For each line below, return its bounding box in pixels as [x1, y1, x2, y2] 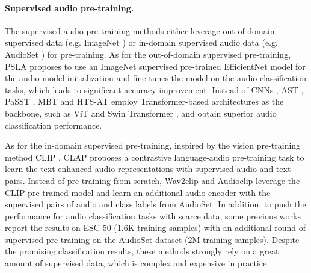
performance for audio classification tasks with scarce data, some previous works [5, 209, 301, 222]
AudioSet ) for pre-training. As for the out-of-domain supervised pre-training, [5, 48, 291, 60]
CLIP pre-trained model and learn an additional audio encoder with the [5, 186, 271, 198]
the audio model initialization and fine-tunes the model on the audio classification [5, 72, 307, 84]
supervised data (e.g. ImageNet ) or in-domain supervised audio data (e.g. [5, 36, 278, 49]
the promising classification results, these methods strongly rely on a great [5, 245, 279, 257]
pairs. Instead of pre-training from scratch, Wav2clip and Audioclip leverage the [5, 174, 300, 186]
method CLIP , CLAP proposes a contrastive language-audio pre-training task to [5, 150, 304, 163]
